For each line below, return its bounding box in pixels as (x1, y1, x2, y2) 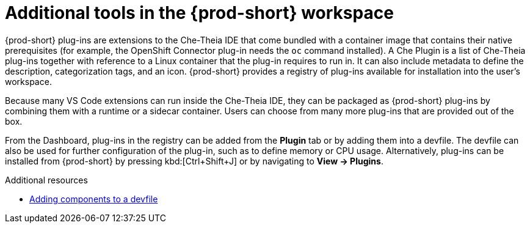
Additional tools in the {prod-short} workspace (5, 2, 394, 23)
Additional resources (5, 174, 88, 185)
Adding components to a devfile (29, 193, 158, 204)
